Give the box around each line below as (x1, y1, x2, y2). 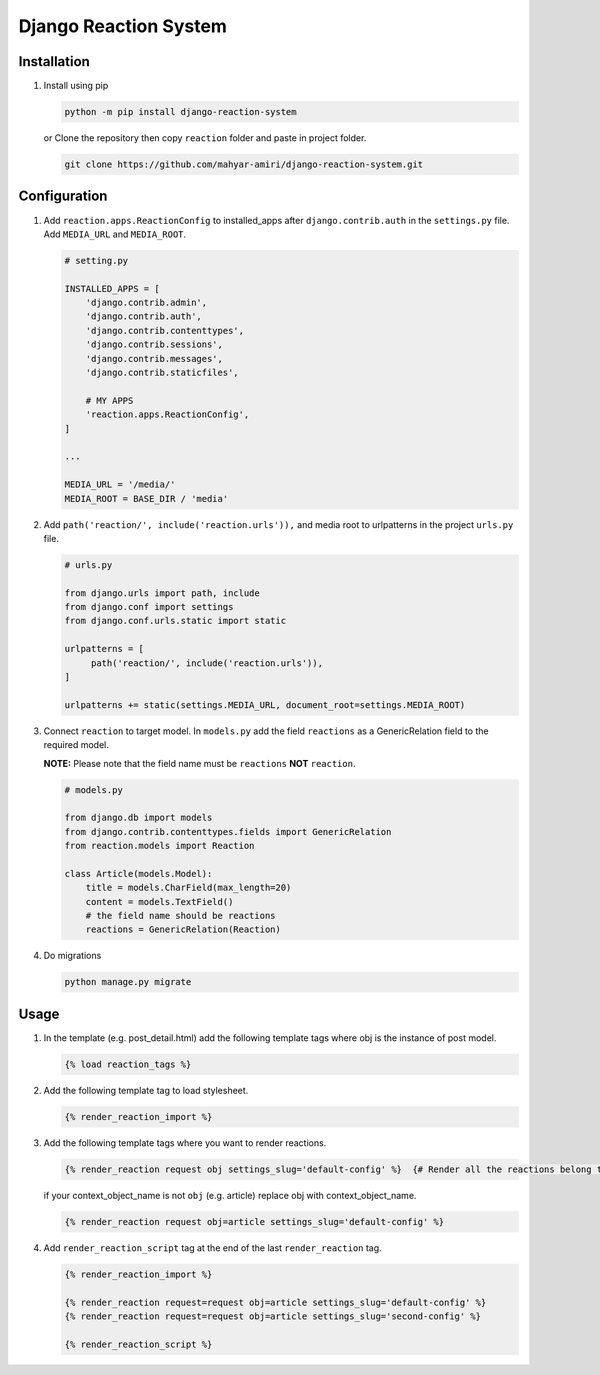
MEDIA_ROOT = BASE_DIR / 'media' (64, 493, 229, 504)
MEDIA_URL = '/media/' (64, 479, 176, 490)
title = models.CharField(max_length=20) (85, 882, 292, 894)
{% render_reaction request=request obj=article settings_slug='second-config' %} (64, 1310, 482, 1322)
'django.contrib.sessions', (85, 339, 224, 350)
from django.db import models (64, 812, 213, 824)
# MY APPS (85, 395, 134, 406)
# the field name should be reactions (85, 910, 276, 922)
